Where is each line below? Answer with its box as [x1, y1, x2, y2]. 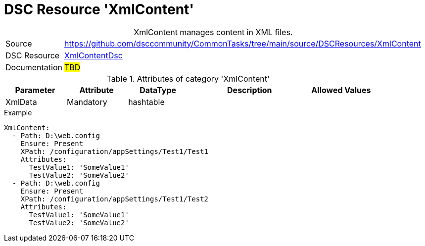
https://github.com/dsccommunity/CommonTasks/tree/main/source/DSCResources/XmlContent [64, 38, 421, 49]
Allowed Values [311, 85, 371, 95]
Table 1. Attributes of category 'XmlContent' [106, 73, 270, 84]
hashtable [128, 97, 165, 107]
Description [227, 85, 272, 95]
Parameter [15, 85, 55, 95]
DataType [140, 85, 177, 95]
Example [4, 108, 32, 117]
